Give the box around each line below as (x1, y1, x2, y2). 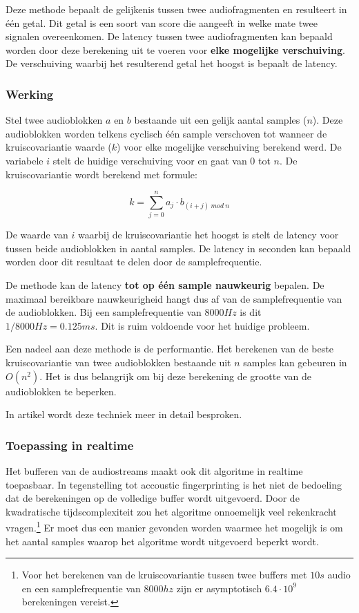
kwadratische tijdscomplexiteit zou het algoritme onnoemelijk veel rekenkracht (6, 504, 337, 518)
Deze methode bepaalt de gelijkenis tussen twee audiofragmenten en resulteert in (6, 2, 347, 16)
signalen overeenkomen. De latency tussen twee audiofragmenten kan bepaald (6, 29, 333, 44)
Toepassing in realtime (6, 436, 134, 453)
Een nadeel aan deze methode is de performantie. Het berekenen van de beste (6, 341, 333, 356)
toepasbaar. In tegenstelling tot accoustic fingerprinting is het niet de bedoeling (6, 477, 342, 491)
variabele (6, 153, 43, 167)
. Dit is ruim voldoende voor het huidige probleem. (95, 318, 310, 332)
